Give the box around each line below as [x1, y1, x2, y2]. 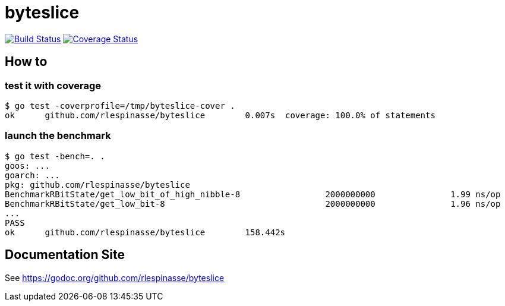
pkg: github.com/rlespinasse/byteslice [5, 179, 190, 190]
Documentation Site [5, 247, 125, 263]
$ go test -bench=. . [5, 151, 105, 161]
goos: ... [5, 160, 50, 171]
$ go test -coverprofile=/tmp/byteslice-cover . [5, 100, 235, 111]
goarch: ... [5, 170, 60, 180]
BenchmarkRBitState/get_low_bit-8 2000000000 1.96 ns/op [5, 198, 501, 209]
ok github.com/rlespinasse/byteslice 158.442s [5, 227, 286, 237]
